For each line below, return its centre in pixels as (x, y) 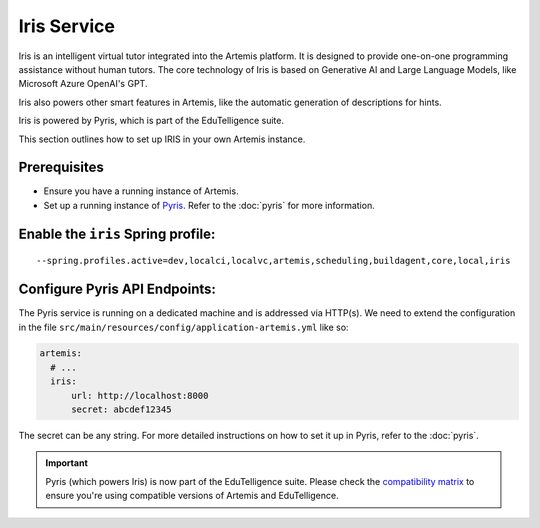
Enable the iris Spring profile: (117, 233)
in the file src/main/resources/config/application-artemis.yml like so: (183, 327)
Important (67, 463)
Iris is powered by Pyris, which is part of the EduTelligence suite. (151, 121)
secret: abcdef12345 (121, 409)
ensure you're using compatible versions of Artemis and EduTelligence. (192, 496)
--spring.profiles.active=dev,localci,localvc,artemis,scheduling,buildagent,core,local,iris (273, 261)
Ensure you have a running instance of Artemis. (141, 191)
